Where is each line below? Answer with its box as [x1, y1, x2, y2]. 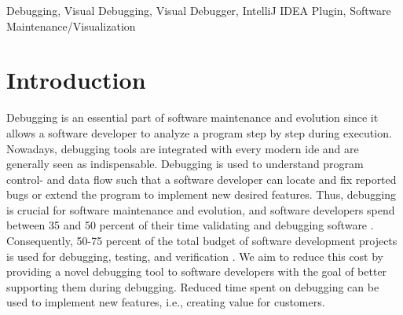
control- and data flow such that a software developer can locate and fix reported [6, 170, 397, 187]
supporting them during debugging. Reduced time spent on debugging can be [6, 278, 379, 295]
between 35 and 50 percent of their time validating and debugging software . [6, 217, 374, 233]
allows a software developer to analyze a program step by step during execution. [6, 124, 392, 141]
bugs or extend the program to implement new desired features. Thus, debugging [6, 186, 396, 203]
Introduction [6, 64, 146, 96]
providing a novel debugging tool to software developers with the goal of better [6, 263, 387, 280]
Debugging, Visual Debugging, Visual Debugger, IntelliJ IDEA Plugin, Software [6, 2, 391, 18]
